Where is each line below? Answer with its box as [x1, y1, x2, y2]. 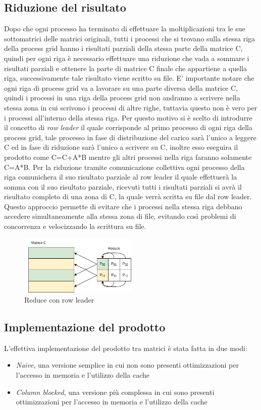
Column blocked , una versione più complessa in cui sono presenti [16, 386, 215, 397]
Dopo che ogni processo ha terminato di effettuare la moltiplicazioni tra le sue [4, 23, 245, 34]
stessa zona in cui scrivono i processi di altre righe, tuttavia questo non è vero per [4, 102, 257, 112]
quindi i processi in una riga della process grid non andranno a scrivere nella [4, 92, 240, 103]
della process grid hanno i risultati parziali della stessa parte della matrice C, [4, 43, 243, 53]
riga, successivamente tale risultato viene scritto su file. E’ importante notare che [4, 73, 254, 83]
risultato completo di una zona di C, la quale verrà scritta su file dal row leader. [4, 191, 252, 202]
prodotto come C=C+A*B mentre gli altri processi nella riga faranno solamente [4, 151, 252, 162]
